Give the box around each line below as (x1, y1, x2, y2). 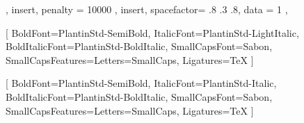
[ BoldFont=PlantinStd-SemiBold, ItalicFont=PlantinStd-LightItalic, (6, 25, 299, 40)
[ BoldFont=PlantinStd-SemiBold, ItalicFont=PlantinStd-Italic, (6, 76, 277, 90)
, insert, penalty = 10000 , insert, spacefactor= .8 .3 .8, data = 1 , (6, 2, 288, 16)
